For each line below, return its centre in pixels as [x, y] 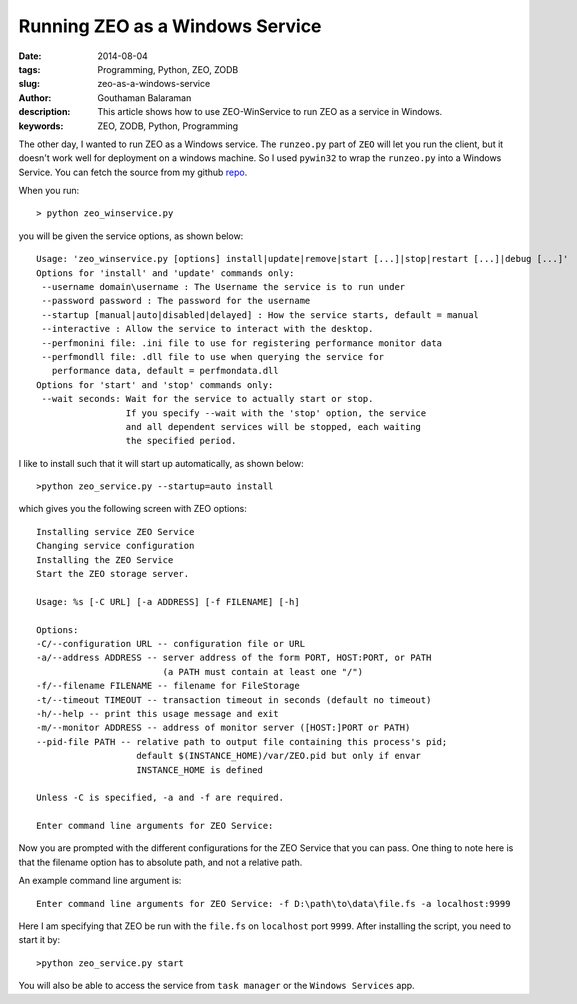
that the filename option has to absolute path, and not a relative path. [160, 862]
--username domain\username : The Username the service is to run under [223, 287]
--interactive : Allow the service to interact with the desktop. [207, 329]
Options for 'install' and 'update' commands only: [165, 273]
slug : [29, 84]
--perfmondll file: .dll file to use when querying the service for [213, 356]
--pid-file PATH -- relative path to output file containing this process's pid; [242, 741]
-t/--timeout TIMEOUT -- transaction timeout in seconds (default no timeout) [234, 699]
